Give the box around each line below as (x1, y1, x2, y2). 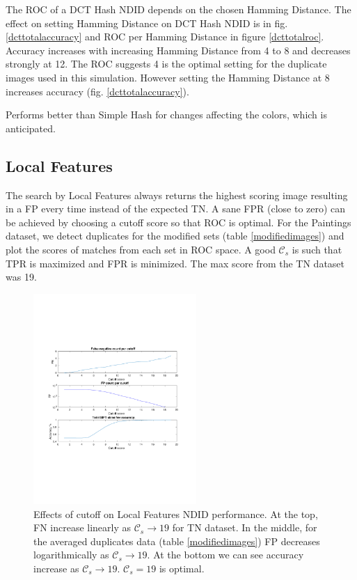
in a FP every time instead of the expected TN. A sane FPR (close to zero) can (6, 201, 346, 216)
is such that (292, 242, 342, 256)
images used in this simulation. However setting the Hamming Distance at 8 (6, 70, 330, 84)
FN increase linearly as (33, 520, 132, 535)
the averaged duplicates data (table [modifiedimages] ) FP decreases (33, 533, 320, 548)
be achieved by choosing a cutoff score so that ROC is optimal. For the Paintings (6, 214, 351, 229)
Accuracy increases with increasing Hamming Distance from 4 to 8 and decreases (6, 42, 351, 57)
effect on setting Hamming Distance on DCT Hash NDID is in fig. (6, 15, 288, 30)
